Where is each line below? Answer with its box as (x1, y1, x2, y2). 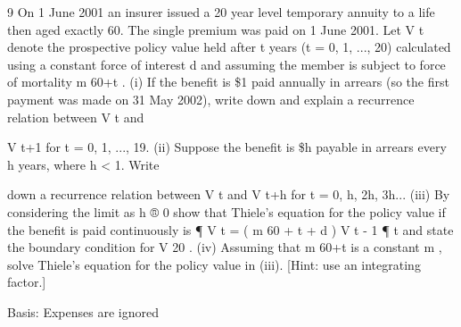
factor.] (7, 272, 46, 291)
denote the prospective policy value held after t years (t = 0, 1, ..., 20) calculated (7, 38, 451, 56)
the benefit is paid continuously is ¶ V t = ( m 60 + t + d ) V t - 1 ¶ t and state (7, 220, 454, 239)
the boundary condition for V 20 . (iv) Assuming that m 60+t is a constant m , (7, 238, 442, 256)
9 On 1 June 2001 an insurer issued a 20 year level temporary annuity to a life (7, 3, 435, 21)
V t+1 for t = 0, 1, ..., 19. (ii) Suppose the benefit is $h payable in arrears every (7, 138, 447, 156)
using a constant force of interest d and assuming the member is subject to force (7, 54, 446, 73)
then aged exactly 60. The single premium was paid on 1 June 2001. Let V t (7, 20, 424, 38)
